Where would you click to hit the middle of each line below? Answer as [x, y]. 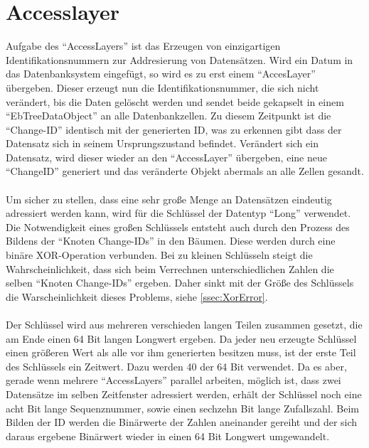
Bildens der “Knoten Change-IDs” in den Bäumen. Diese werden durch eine [171, 241]
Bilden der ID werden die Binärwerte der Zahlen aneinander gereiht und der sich [182, 422]
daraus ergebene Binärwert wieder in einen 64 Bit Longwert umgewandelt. [168, 436]
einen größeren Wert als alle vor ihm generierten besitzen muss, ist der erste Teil [181, 352]
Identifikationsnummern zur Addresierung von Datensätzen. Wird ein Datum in [180, 59]
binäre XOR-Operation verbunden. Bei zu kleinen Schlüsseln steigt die [159, 255]
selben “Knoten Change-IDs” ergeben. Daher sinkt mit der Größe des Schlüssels [180, 283]
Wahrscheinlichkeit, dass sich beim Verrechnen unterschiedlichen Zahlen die [170, 268]
